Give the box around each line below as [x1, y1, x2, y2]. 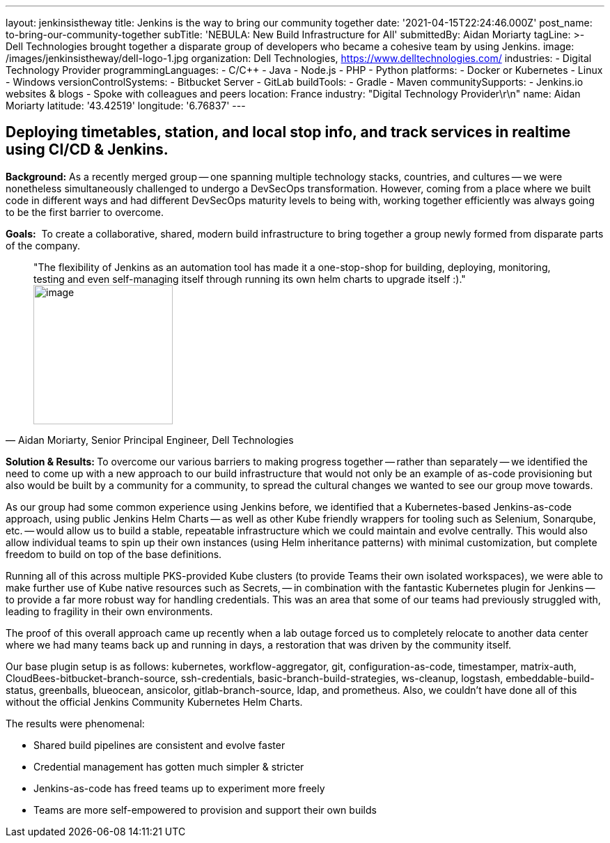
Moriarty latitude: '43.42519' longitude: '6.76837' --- [6, 100, 246, 111]
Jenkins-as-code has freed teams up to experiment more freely [33, 782, 325, 794]
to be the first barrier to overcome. [6, 206, 164, 218]
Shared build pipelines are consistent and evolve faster [33, 738, 286, 751]
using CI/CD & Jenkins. [6, 141, 169, 159]
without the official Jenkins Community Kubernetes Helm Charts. [6, 695, 303, 708]
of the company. [6, 239, 81, 252]
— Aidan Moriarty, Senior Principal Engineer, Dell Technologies [6, 433, 294, 446]
